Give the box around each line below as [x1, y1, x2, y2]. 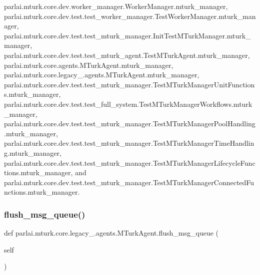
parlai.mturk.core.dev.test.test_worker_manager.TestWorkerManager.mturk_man [4, 10, 256, 21]
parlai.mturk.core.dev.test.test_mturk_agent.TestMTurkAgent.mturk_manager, [4, 49, 250, 60]
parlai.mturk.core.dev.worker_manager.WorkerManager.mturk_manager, [4, 1, 228, 11]
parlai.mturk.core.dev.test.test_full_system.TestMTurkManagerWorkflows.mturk [4, 98, 252, 109]
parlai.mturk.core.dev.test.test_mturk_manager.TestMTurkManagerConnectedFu [4, 177, 254, 187]
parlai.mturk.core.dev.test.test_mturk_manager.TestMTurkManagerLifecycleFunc [4, 157, 255, 168]
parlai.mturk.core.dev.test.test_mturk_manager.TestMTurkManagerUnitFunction [4, 79, 255, 89]
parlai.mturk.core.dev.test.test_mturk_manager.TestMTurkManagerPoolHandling [4, 118, 255, 129]
